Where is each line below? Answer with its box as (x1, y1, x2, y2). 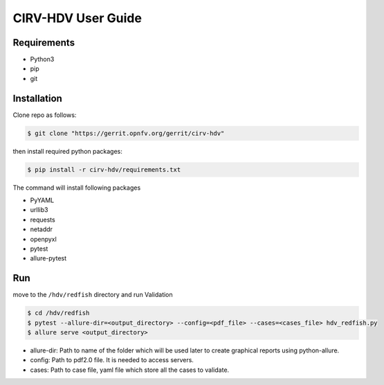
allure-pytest (30, 254, 67, 262)
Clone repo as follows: (12, 111, 77, 119)
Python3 (30, 55, 55, 64)
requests (30, 215, 55, 224)
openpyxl (30, 235, 57, 243)
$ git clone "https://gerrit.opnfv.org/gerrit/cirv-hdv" (27, 129, 225, 137)
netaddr (30, 225, 53, 233)
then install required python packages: (12, 147, 122, 155)
